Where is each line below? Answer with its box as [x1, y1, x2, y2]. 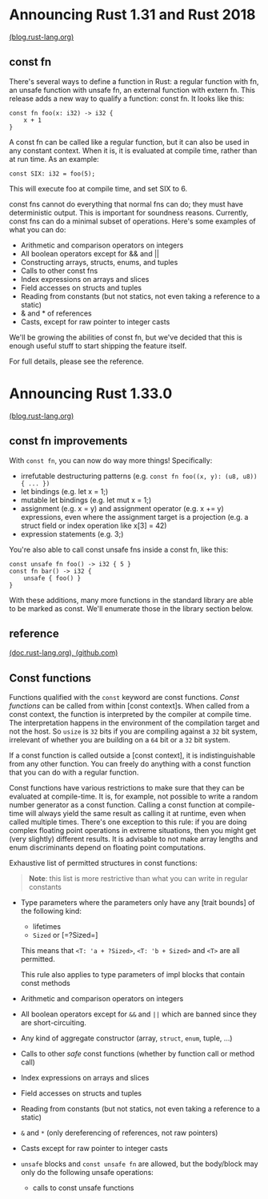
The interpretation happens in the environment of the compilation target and [9, 718, 260, 728]
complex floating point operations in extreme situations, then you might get [9, 826, 257, 835]
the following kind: [20, 907, 82, 916]
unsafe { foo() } [23, 574, 82, 582]
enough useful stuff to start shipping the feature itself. [9, 340, 187, 350]
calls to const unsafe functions [32, 1183, 134, 1193]
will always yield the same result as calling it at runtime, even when [25, 809, 246, 819]
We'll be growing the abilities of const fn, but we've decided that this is [9, 332, 242, 342]
